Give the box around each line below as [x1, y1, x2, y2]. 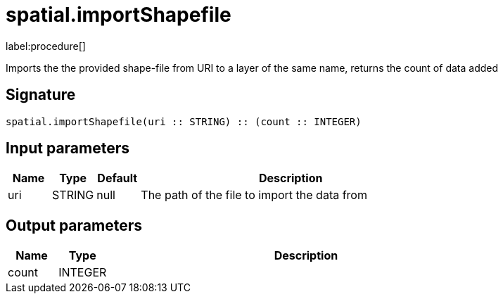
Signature [6, 86, 76, 104]
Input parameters [6, 139, 130, 158]
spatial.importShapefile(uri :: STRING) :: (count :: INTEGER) [6, 115, 362, 127]
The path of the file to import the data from [141, 188, 367, 203]
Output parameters [6, 216, 142, 234]
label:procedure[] [6, 39, 86, 52]
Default [97, 171, 138, 186]
